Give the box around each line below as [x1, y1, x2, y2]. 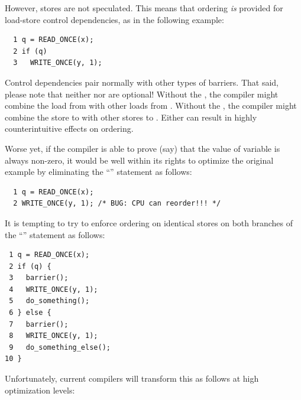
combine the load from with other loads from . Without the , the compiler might [5, 99, 297, 112]
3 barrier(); [9, 274, 69, 282]
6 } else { [9, 308, 51, 317]
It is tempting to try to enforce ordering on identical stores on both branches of [5, 216, 293, 229]
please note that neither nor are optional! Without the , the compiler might [5, 87, 279, 100]
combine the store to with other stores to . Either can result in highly [5, 110, 257, 123]
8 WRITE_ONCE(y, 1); [9, 331, 98, 340]
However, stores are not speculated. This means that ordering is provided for [5, 2, 283, 14]
